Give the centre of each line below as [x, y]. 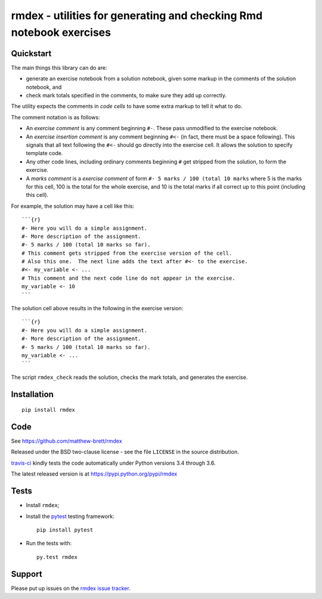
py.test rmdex [57, 557]
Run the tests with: [49, 544]
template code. [44, 153]
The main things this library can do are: [59, 67]
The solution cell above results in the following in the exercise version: [97, 308]
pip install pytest [65, 530]
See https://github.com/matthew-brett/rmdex [66, 441]
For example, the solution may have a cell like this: [72, 206]
